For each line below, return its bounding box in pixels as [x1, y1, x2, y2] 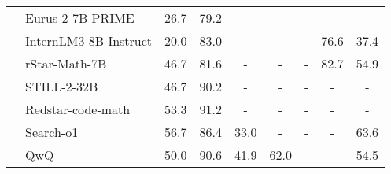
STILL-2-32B [25, 77, 98, 95]
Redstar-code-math [25, 100, 131, 118]
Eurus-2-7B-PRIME [25, 9, 135, 27]
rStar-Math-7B [25, 54, 107, 72]
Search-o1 [25, 123, 79, 141]
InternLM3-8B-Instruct [25, 31, 153, 50]
